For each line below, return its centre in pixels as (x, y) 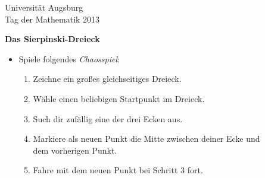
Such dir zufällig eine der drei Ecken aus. (108, 118)
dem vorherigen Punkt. (75, 150)
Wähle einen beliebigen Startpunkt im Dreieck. (119, 98)
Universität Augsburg (44, 7)
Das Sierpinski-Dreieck (52, 39)
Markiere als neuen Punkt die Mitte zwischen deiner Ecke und (146, 139)
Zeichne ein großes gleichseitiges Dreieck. (107, 79)
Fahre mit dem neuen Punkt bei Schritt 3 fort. (118, 170)
